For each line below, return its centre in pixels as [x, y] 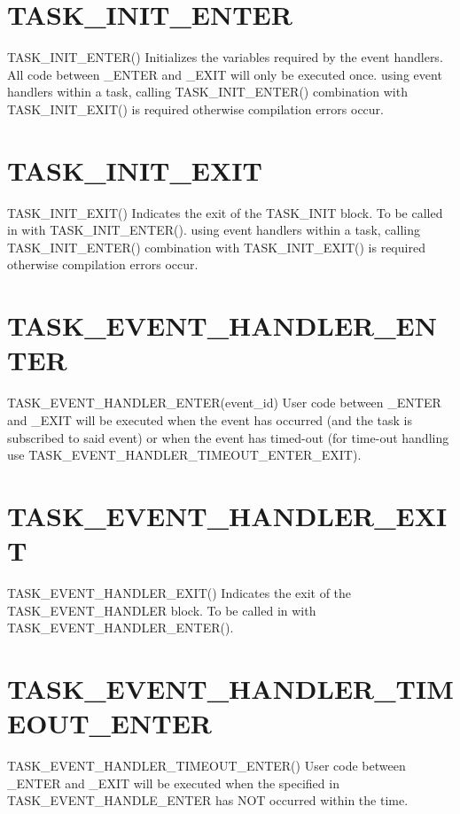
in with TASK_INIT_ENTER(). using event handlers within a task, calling [214, 230]
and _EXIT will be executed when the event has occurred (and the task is [210, 419]
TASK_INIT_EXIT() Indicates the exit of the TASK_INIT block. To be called [225, 212]
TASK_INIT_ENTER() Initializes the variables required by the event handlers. [225, 57]
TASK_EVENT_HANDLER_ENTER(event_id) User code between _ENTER [224, 403]
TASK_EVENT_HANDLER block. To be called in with [162, 610]
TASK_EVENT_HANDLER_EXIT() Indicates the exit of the [179, 593]
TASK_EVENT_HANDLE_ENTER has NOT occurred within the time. [208, 800]
